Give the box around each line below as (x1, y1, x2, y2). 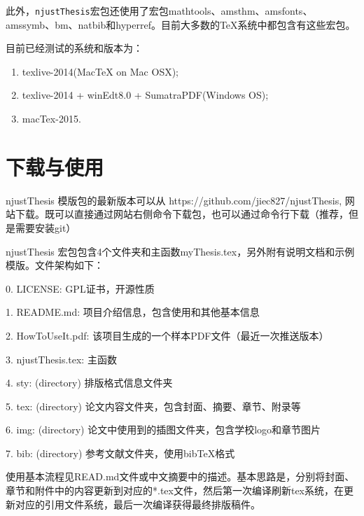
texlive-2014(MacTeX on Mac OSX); (22, 64, 179, 78)
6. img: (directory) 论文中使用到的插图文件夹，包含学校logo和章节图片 (6, 422, 321, 437)
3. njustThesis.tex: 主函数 (6, 351, 117, 366)
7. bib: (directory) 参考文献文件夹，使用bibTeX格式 (6, 445, 235, 460)
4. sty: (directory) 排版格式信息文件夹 (6, 375, 173, 390)
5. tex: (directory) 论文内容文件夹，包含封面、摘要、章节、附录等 (6, 398, 301, 413)
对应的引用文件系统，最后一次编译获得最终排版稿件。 (15, 496, 260, 511)
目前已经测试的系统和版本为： (6, 41, 143, 55)
